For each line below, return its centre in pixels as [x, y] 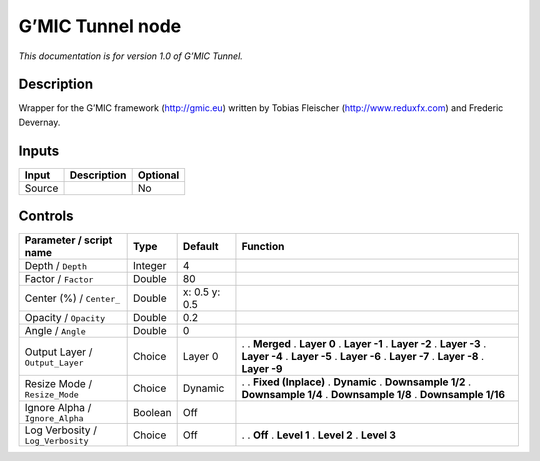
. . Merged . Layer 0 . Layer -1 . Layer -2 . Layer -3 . [364, 344]
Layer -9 [262, 369]
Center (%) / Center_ [72, 298]
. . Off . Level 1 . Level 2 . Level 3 [319, 435]
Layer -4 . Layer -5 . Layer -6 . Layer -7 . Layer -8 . [363, 357]
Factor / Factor [59, 279]
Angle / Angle [55, 331]
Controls [46, 216]
